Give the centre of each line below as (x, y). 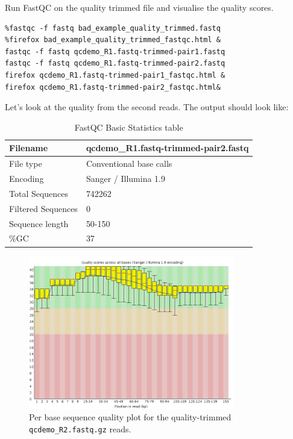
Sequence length (39, 223)
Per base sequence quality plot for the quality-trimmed (130, 417)
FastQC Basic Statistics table (129, 127)
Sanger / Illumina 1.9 (125, 179)
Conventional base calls (129, 163)
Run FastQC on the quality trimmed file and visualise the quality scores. (139, 7)
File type (26, 163)
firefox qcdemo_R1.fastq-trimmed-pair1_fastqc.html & (115, 75)
